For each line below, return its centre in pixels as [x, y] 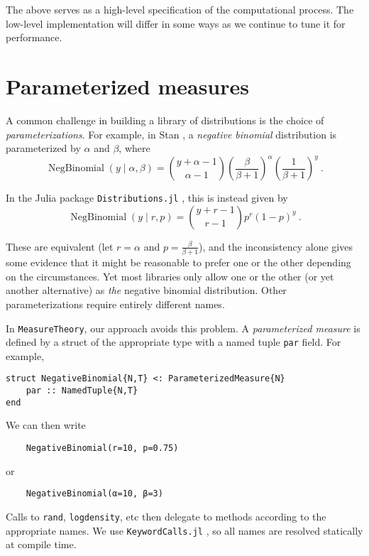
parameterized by [43, 148]
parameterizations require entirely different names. [115, 304]
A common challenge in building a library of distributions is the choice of [165, 120]
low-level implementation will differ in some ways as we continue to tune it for [176, 23]
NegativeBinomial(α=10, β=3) [94, 494]
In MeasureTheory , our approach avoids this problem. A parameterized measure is [183, 328]
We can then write [46, 425]
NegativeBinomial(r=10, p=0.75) [102, 448]
